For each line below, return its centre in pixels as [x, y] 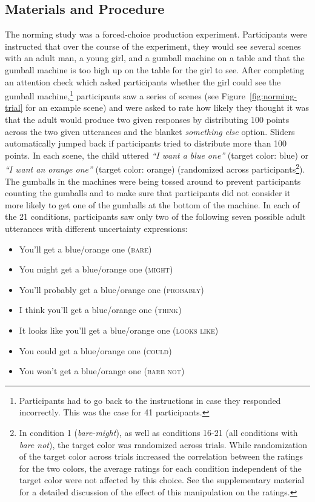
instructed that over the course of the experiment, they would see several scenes [153, 46]
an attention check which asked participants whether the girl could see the [143, 81]
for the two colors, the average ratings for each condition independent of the [160, 468]
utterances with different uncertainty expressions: [96, 229]
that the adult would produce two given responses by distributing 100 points [147, 120]
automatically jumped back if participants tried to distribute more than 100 [146, 143]
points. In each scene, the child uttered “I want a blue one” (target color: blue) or [157, 155]
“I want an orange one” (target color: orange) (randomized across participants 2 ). [155, 168]
